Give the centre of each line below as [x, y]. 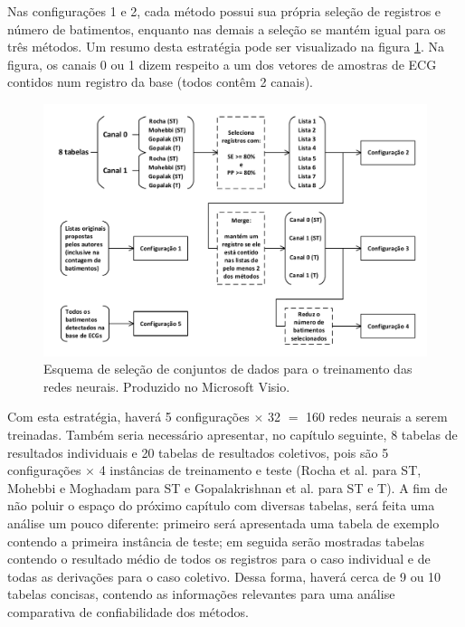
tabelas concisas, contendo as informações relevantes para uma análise [201, 594]
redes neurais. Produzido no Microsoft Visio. [167, 386]
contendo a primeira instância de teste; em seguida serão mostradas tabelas [216, 541]
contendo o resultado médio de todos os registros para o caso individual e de [219, 559]
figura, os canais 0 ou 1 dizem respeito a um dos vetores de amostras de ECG [222, 64]
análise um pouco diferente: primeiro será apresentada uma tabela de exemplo [223, 522]
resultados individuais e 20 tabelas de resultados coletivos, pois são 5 [198, 452]
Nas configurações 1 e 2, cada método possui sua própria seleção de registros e [224, 11]
